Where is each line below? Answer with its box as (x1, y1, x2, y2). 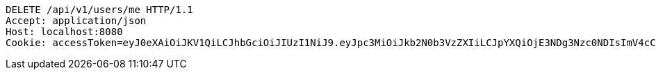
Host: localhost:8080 (6, 26, 123, 37)
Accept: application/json (6, 15, 147, 26)
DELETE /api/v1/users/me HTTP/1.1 (6, 4, 193, 15)
